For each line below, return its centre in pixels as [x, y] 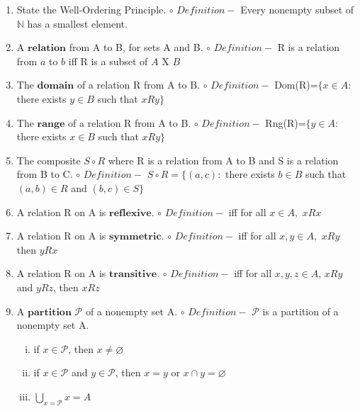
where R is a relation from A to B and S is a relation [223, 160]
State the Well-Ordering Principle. [91, 9]
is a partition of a [300, 311]
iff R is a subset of [108, 61]
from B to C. [45, 174]
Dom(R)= [296, 85]
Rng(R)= [286, 122]
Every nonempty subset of [297, 9]
